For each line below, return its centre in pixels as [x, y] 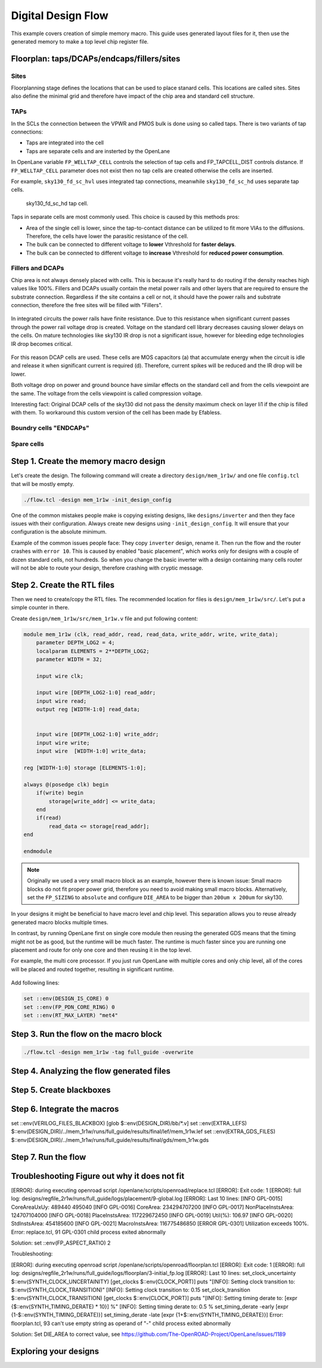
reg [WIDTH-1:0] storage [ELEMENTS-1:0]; [85, 767]
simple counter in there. [40, 608]
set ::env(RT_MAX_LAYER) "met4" [71, 1015]
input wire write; [63, 743]
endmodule [38, 851]
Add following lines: [35, 983]
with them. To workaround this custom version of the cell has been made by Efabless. [116, 413]
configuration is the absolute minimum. [59, 532]
